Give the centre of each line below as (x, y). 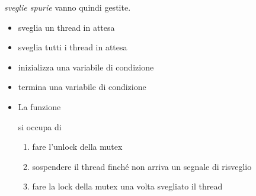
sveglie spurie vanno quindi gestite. (68, 7)
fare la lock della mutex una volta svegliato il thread (127, 186)
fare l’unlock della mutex (77, 147)
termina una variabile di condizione (82, 87)
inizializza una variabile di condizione (86, 67)
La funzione (39, 106)
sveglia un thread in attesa (66, 27)
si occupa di (40, 126)
